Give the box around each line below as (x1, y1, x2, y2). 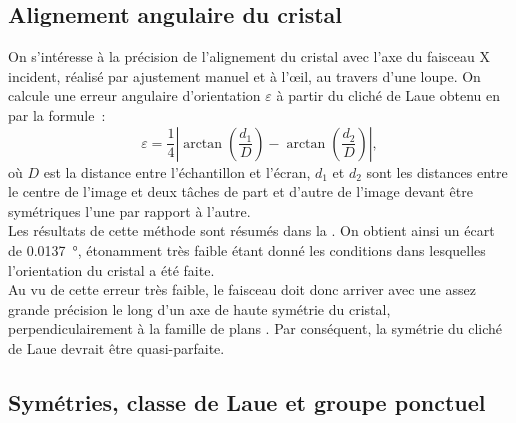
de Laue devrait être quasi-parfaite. (8, 337, 225, 358)
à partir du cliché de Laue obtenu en (276, 85, 500, 106)
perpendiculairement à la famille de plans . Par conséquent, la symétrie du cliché (8, 318, 503, 339)
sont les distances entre (366, 161, 508, 182)
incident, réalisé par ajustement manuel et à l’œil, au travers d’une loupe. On (8, 65, 481, 86)
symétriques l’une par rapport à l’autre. (8, 200, 251, 221)
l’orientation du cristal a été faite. (8, 259, 215, 280)
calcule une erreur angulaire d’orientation (8, 85, 261, 106)
